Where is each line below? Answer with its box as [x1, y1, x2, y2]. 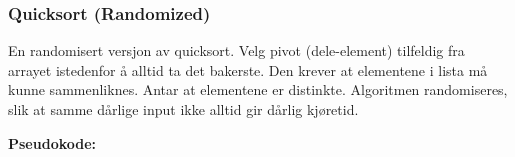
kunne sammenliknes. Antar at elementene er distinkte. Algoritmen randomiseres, [8, 79, 508, 100]
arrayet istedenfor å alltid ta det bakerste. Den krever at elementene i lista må [8, 59, 488, 80]
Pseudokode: [8, 132, 97, 153]
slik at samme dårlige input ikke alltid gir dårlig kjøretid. [8, 99, 359, 119]
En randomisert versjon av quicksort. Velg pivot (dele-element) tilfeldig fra [8, 40, 465, 61]
